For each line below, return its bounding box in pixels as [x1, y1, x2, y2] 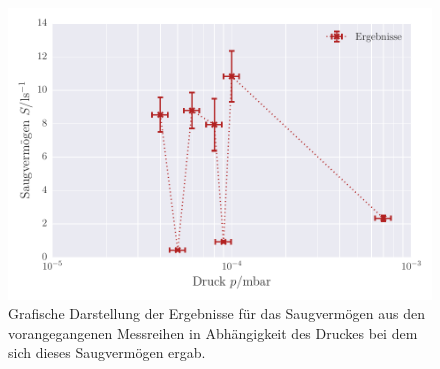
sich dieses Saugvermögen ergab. [8, 342, 206, 363]
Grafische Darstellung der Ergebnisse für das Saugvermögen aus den [8, 303, 425, 324]
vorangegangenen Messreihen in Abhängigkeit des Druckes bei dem [8, 322, 418, 343]
